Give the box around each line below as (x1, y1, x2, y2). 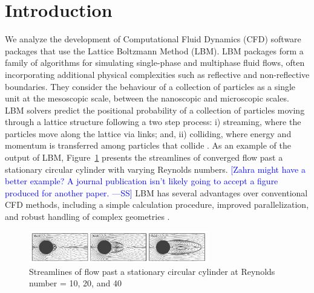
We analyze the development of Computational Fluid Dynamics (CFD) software (5, 33, 301, 45)
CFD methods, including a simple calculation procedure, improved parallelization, (5, 198, 309, 211)
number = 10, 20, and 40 (29, 277, 122, 289)
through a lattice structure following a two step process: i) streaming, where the (5, 115, 301, 128)
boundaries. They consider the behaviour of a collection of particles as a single (5, 80, 296, 92)
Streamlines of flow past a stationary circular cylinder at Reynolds (29, 265, 275, 277)
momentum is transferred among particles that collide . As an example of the (5, 139, 291, 152)
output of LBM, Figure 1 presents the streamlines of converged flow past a (5, 151, 283, 164)
